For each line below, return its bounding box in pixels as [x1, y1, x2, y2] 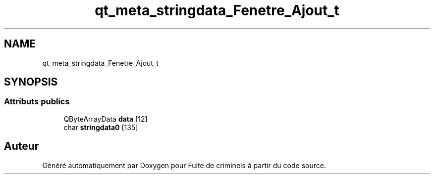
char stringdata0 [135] [63, 123, 138, 132]
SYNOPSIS [4, 76, 58, 89]
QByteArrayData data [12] [63, 114, 148, 123]
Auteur [4, 140, 39, 153]
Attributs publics [4, 96, 70, 107]
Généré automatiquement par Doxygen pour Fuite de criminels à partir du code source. [42, 161, 326, 170]
